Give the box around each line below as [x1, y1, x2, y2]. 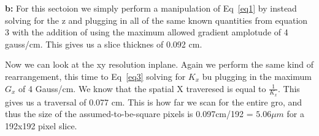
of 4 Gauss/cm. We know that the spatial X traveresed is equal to [18, 82, 266, 95]
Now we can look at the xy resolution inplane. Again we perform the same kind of [5, 58, 314, 71]
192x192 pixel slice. [5, 119, 77, 132]
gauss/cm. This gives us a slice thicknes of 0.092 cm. [5, 37, 202, 50]
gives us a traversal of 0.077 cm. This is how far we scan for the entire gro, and [5, 95, 302, 108]
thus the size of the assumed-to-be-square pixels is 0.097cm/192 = [5, 107, 253, 120]
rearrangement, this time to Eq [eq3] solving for [5, 70, 186, 82]
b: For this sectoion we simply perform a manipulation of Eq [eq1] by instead [5, 2, 297, 14]
